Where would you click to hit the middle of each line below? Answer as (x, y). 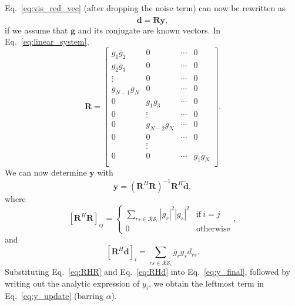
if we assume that (36, 30)
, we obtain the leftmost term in (207, 283)
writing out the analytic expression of (72, 283)
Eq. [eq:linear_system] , (47, 41)
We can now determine (46, 172)
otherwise (213, 229)
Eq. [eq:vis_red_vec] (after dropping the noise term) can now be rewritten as (145, 8)
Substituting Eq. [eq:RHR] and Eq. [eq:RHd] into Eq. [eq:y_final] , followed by (147, 272)
